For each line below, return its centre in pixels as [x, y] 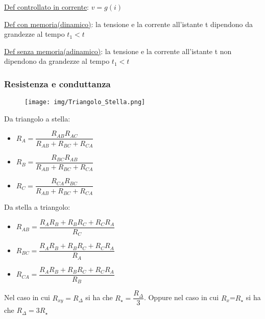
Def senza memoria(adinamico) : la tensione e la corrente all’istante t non [118, 51]
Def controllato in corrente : [46, 7]
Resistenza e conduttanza [57, 83]
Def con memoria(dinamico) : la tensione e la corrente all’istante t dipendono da [128, 24]
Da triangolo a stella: [37, 118]
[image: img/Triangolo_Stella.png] [85, 102]
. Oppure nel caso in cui [181, 297]
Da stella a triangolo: [37, 206]
